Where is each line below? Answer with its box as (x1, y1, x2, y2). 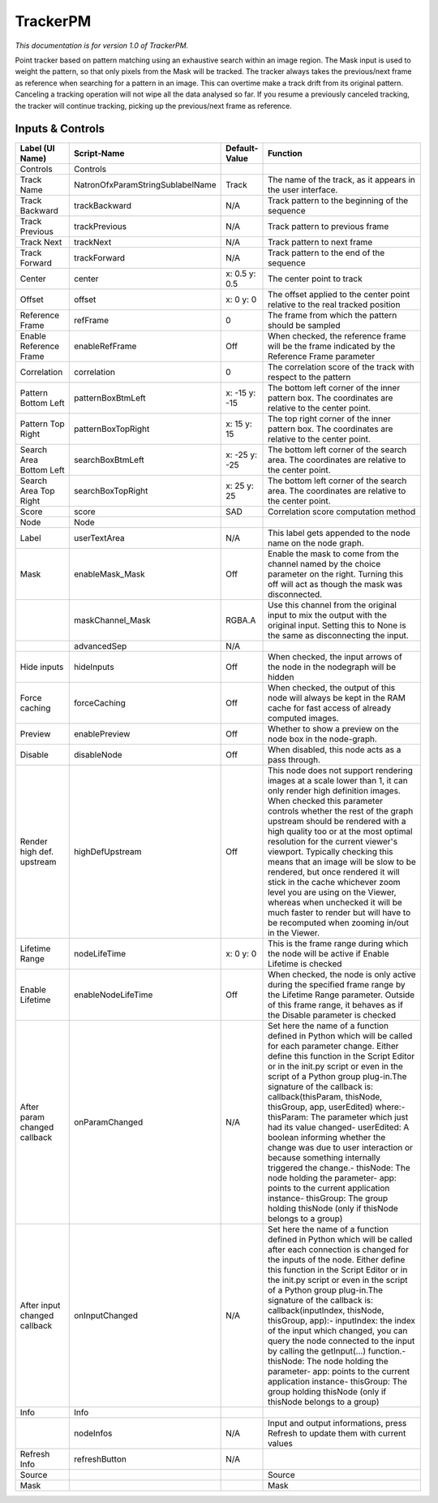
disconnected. (268, 589, 323, 600)
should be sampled (268, 320, 341, 331)
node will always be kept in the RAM (268, 693, 406, 704)
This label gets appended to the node (268, 528, 410, 539)
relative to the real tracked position (268, 299, 401, 310)
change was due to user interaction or (268, 1142, 414, 1153)
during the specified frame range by (268, 979, 406, 991)
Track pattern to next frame (268, 236, 373, 248)
